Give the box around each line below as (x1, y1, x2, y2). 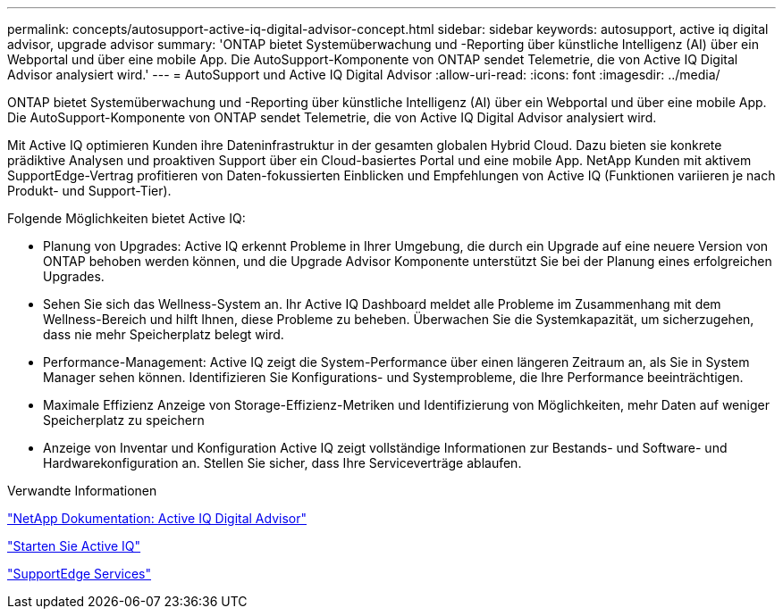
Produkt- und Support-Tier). (7, 183, 172, 198)
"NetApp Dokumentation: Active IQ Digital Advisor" (7, 511, 307, 526)
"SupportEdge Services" (7, 566, 152, 581)
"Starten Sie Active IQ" (7, 538, 141, 554)
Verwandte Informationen (7, 483, 157, 498)
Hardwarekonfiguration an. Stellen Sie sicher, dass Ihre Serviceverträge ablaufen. (43, 455, 522, 470)
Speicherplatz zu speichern (43, 412, 205, 428)
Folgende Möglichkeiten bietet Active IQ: (7, 211, 246, 226)
